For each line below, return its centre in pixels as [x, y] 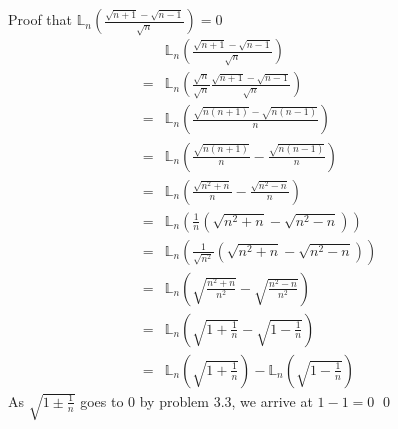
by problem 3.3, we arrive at [226, 400]
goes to [102, 400]
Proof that [40, 19]
